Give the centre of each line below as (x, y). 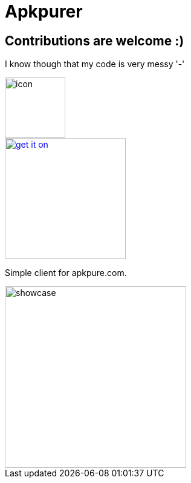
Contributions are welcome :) (95, 41)
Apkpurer (44, 11)
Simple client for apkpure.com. (66, 273)
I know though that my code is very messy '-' (95, 64)
